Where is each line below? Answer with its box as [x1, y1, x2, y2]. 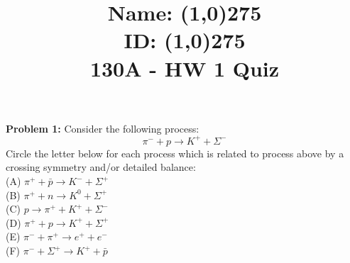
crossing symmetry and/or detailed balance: [6, 160, 196, 174]
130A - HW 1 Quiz [89, 53, 280, 82]
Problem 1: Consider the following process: [6, 121, 199, 135]
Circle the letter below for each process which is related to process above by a [6, 145, 344, 160]
